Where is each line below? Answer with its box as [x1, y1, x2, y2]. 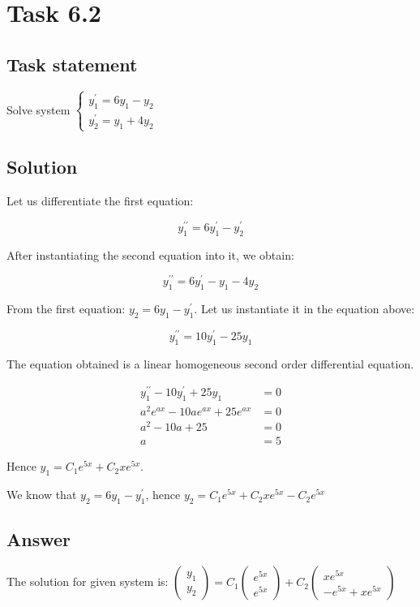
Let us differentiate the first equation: [6, 192, 194, 209]
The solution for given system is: [6, 573, 169, 590]
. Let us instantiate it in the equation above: [194, 300, 415, 317]
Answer [6, 527, 71, 552]
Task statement [6, 51, 138, 76]
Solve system [6, 101, 71, 118]
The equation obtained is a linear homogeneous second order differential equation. [6, 355, 414, 372]
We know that [6, 486, 77, 503]
